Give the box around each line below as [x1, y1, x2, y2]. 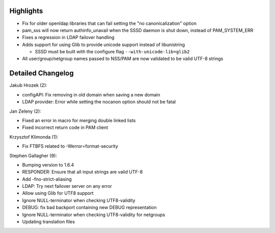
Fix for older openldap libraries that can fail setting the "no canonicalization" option [22, 20, 197, 26]
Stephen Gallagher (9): [9, 152, 57, 158]
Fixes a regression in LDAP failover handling [22, 35, 115, 41]
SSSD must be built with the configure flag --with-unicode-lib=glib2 [35, 49, 190, 55]
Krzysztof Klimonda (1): [9, 134, 59, 140]
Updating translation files [22, 219, 75, 225]
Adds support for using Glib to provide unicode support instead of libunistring [22, 41, 185, 48]
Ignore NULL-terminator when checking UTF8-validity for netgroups [22, 211, 166, 218]
